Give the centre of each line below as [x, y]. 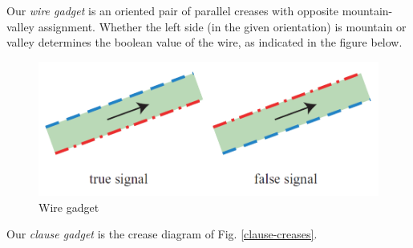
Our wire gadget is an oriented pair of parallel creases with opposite [172, 10]
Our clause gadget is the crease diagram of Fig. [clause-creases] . [162, 234]
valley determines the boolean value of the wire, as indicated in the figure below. [204, 42]
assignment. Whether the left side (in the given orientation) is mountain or [222, 26]
